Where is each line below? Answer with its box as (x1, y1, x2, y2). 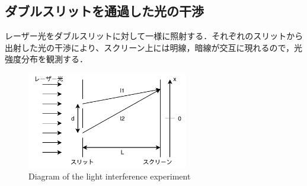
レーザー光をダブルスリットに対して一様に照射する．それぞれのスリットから (5, 30, 303, 42)
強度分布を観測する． (5, 53, 88, 65)
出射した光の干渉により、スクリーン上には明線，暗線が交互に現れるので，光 (5, 41, 302, 53)
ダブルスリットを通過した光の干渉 (5, 2, 204, 20)
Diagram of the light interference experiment (28, 170, 191, 182)
